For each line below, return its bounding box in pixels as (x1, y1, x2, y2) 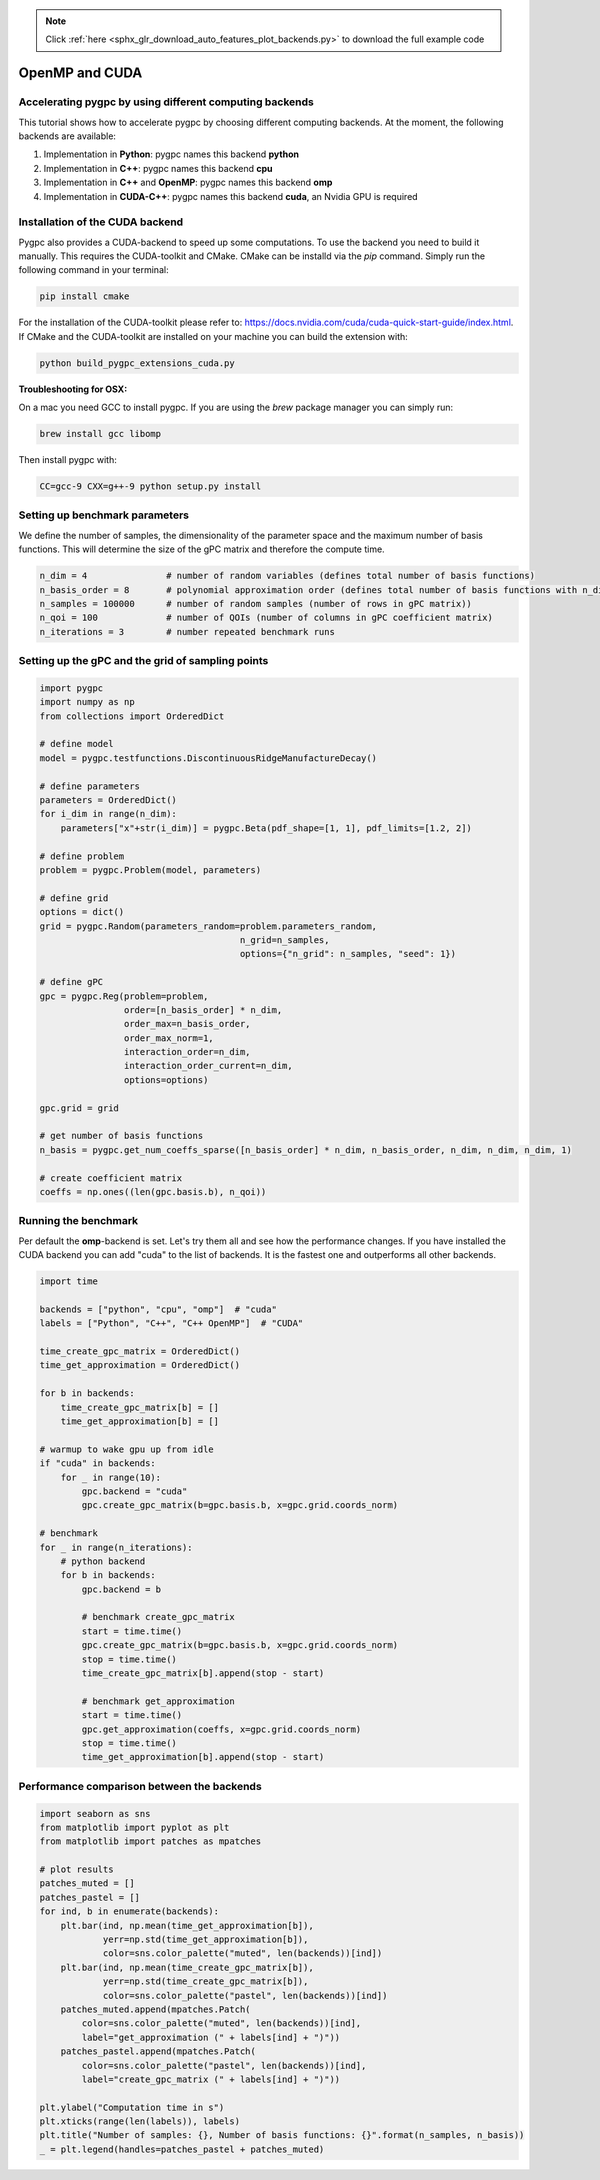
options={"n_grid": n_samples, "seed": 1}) (239, 948, 457, 960)
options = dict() (39, 906, 125, 918)
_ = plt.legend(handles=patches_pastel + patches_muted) (39, 2143, 325, 2155)
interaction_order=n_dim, (123, 1046, 251, 1058)
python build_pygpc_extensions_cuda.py (39, 357, 235, 369)
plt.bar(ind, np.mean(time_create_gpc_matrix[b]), (60, 1961, 314, 1973)
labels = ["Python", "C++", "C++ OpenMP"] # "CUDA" (39, 1318, 304, 1329)
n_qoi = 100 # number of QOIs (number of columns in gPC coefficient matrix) (39, 612, 494, 624)
